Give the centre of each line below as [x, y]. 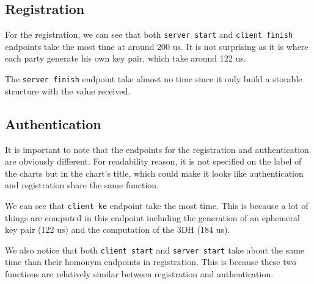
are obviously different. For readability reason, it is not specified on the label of [153, 161]
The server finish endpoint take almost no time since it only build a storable [154, 79]
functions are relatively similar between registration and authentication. [139, 273]
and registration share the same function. [82, 185]
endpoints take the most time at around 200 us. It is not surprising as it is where [157, 46]
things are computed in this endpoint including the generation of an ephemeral [152, 217]
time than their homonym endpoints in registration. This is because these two [151, 262]
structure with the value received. [68, 91]
